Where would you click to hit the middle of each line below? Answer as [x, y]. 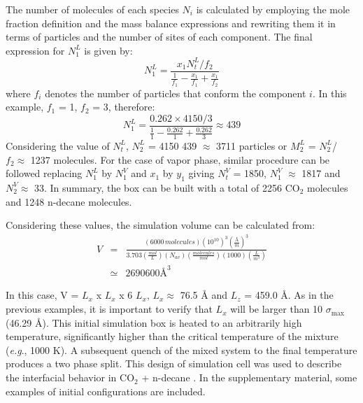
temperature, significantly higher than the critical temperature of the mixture [172, 336]
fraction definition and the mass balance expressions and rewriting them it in [171, 23]
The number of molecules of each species [92, 9]
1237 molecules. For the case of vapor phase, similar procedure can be [180, 159]
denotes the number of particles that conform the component [176, 93]
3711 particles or [252, 145]
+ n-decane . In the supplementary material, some [249, 377]
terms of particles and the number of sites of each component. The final [159, 37]
